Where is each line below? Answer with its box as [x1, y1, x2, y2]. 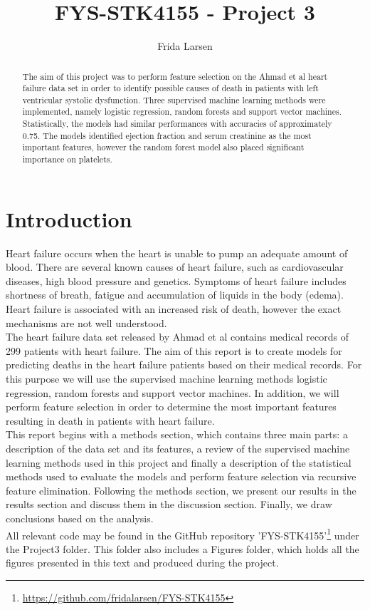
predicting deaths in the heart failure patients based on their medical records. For [6, 357, 362, 372]
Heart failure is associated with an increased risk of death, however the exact [6, 301, 342, 316]
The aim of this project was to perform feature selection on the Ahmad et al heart [22, 70, 328, 82]
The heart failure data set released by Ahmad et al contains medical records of [6, 329, 349, 344]
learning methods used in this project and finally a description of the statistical [6, 455, 351, 470]
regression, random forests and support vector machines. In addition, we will [6, 385, 339, 400]
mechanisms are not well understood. [6, 315, 167, 330]
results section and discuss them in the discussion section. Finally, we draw [6, 497, 332, 512]
